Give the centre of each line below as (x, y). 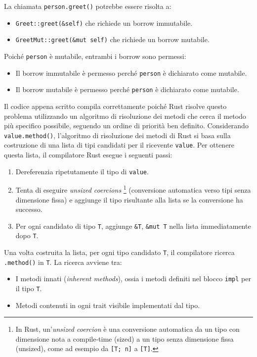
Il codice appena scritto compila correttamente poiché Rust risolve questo (115, 106)
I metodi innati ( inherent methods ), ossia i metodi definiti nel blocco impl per (133, 279)
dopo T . (27, 235)
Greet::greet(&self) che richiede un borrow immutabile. (104, 23)
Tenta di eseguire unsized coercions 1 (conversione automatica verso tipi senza (133, 189)
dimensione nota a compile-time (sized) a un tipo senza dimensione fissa (125, 338)
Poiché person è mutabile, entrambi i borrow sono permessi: (95, 56)
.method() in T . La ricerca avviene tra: (63, 262)
